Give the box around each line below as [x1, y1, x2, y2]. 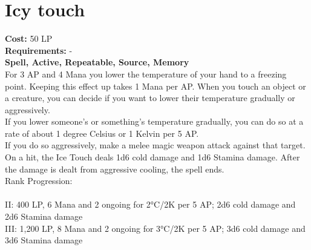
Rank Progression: [5, 174, 73, 187]
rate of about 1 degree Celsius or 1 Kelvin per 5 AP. [5, 127, 199, 139]
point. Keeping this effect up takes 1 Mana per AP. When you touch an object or [5, 79, 306, 92]
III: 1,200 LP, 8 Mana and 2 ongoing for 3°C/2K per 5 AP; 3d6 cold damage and [5, 222, 306, 234]
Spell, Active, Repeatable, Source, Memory [5, 56, 189, 68]
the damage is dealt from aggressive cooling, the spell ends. [5, 162, 224, 175]
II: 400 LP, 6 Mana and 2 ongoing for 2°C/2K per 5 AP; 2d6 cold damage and [5, 198, 296, 211]
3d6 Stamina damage [5, 234, 83, 246]
